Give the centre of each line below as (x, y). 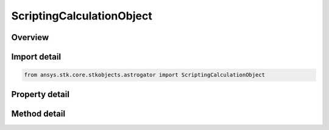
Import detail (36, 57)
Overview (30, 37)
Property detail (41, 94)
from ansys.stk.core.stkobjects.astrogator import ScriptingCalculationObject (144, 75)
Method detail (38, 113)
